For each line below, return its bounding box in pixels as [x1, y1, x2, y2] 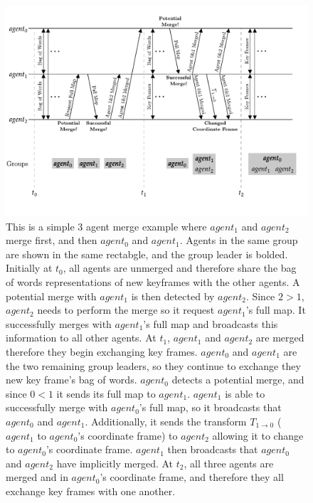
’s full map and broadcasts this [143, 316, 278, 331]
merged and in [6, 470, 68, 485]
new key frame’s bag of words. [6, 372, 137, 387]
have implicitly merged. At [56, 455, 174, 470]
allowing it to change [212, 428, 304, 443]
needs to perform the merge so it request [37, 302, 215, 317]
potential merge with [6, 288, 97, 303]
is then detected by [131, 288, 215, 303]
